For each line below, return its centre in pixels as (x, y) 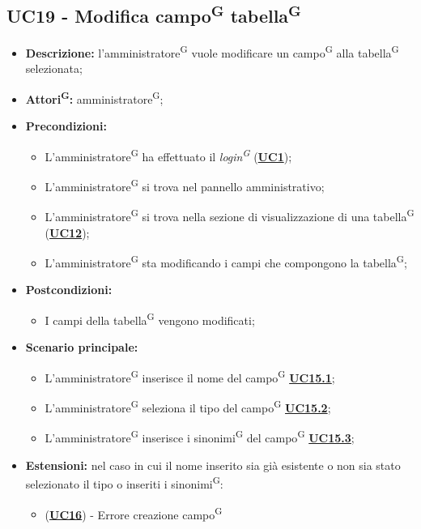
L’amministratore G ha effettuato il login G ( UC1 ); (168, 155)
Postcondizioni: (69, 290)
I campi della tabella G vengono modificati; (150, 319)
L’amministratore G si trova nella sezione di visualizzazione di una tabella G (230, 215)
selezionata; (54, 68)
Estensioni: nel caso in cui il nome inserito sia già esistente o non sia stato (213, 465)
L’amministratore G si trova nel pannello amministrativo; (185, 185)
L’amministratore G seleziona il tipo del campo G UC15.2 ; (188, 406)
